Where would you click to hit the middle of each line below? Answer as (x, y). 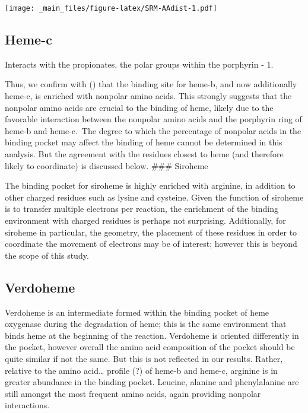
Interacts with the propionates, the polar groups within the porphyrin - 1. (139, 64)
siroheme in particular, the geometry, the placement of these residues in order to (151, 232)
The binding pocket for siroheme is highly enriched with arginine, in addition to (150, 185)
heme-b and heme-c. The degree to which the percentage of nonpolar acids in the (153, 130)
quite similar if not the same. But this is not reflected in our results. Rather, (144, 358)
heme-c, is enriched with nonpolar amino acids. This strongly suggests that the (148, 96)
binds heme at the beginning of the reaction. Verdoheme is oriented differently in (152, 335)
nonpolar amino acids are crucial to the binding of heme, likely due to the (139, 107)
